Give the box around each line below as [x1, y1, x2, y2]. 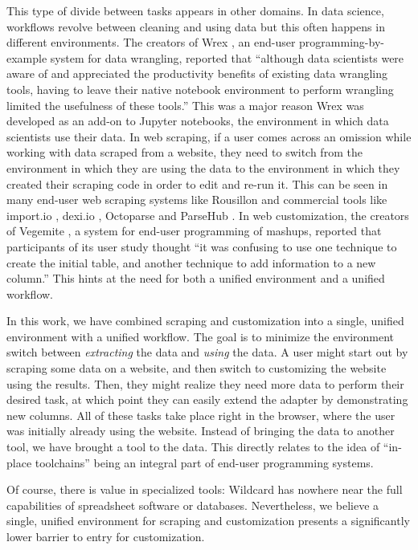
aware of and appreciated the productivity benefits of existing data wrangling [6, 65, 388, 82]
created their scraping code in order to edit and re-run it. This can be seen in [6, 175, 388, 192]
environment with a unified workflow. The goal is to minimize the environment [6, 328, 395, 344]
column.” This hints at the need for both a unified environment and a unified [6, 270, 385, 287]
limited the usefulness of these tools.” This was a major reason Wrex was [6, 96, 364, 113]
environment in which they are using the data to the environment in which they [6, 159, 400, 176]
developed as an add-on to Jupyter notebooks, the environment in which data [6, 112, 389, 129]
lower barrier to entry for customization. [6, 528, 205, 544]
